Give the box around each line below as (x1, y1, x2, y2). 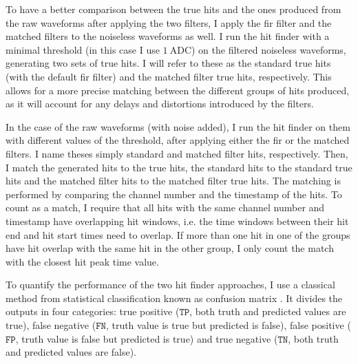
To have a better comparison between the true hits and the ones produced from (6, 2, 341, 16)
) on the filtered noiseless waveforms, (191, 42, 346, 56)
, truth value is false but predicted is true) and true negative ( (15, 331, 278, 345)
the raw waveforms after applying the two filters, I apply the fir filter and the (6, 15, 332, 30)
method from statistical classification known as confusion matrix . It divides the (6, 290, 343, 305)
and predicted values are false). (6, 345, 137, 359)
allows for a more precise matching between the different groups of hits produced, (6, 83, 350, 97)
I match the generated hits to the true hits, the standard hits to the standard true (6, 160, 352, 174)
